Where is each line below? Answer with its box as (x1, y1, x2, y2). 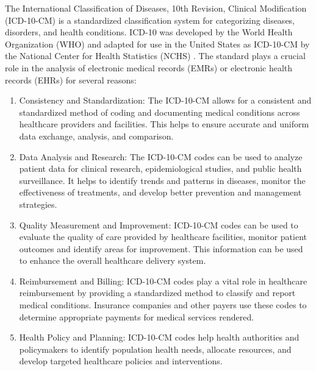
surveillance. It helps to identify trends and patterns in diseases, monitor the (19, 174, 306, 186)
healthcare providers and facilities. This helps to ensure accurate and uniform (19, 118, 309, 130)
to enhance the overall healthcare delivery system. (19, 254, 206, 267)
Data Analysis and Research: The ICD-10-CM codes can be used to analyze (19, 150, 303, 163)
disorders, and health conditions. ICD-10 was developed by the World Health (5, 26, 293, 38)
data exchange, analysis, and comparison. (19, 129, 174, 142)
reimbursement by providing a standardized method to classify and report (19, 286, 296, 299)
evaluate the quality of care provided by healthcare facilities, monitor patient (19, 230, 307, 243)
